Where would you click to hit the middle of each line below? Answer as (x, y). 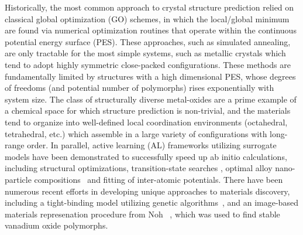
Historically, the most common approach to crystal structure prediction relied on (149, 7)
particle (18, 179)
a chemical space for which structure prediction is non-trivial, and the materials (148, 110)
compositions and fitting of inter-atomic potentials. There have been (159, 179)
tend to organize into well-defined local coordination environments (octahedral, (146, 122)
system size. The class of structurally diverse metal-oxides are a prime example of (151, 99)
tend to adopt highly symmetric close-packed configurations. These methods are (148, 64)
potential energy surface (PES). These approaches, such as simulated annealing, (148, 41)
